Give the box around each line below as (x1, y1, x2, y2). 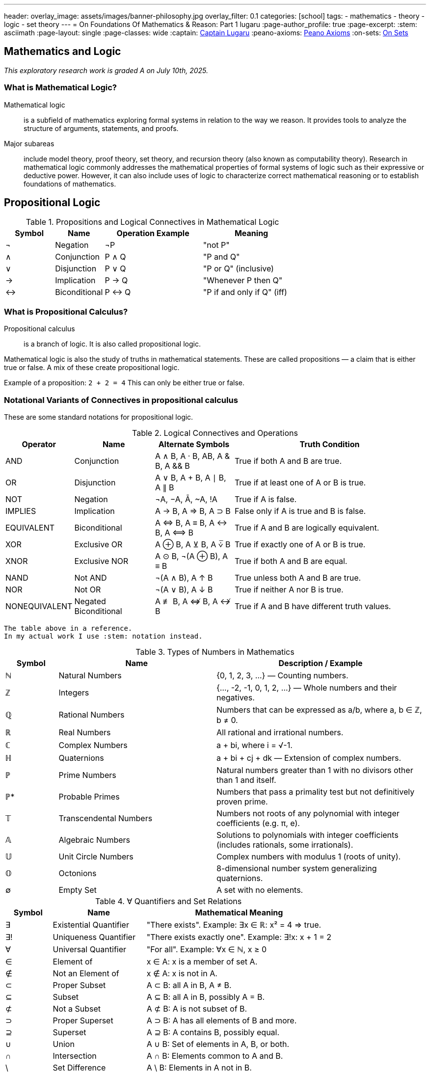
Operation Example (116, 228, 189, 239)
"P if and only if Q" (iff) (203, 287, 287, 297)
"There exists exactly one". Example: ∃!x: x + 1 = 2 (146, 932, 331, 942)
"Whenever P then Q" (203, 275, 283, 286)
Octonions (58, 868, 97, 878)
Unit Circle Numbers (58, 851, 134, 861)
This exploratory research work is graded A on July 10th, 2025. (4, 66, 209, 75)
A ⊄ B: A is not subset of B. (146, 1003, 247, 1014)
